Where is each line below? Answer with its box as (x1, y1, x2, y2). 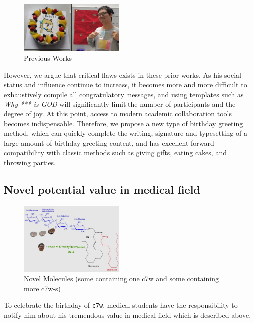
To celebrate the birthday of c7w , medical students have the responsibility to (4, 300, 238, 310)
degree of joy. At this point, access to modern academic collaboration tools (4, 108, 232, 119)
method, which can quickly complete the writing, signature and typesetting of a (4, 128, 247, 138)
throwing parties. (4, 157, 56, 167)
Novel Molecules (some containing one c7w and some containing (24, 273, 219, 284)
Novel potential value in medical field (4, 181, 200, 197)
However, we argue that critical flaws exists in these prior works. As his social (4, 69, 241, 80)
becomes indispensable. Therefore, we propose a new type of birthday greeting (4, 118, 243, 128)
